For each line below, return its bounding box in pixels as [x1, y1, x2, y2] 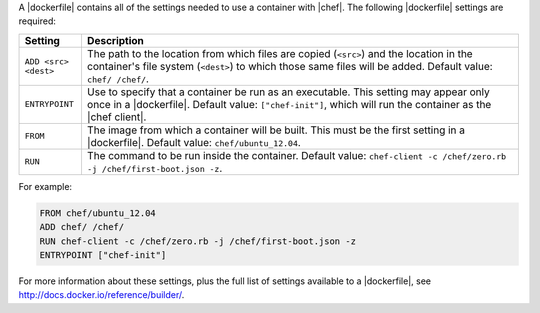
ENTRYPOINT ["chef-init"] [39, 249, 167, 260]
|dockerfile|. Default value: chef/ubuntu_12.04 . [86, 135, 302, 149]
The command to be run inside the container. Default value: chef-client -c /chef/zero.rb [86, 148, 507, 162]
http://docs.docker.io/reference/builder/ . [18, 289, 185, 301]
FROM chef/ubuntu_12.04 [39, 207, 157, 219]
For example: [18, 180, 73, 192]
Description [86, 33, 145, 47]
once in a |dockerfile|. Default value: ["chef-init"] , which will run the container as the [86, 97, 492, 111]
